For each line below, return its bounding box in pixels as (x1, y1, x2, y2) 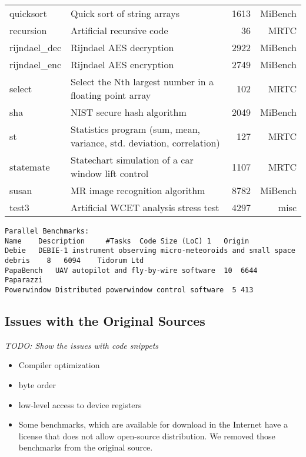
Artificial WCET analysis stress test (71, 201, 219, 214)
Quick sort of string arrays (71, 6, 179, 20)
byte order (18, 378, 56, 391)
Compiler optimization (18, 359, 100, 371)
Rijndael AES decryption (71, 41, 174, 54)
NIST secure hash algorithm (71, 105, 187, 119)
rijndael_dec (9, 41, 62, 54)
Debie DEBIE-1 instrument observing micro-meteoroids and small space (5, 246, 295, 255)
